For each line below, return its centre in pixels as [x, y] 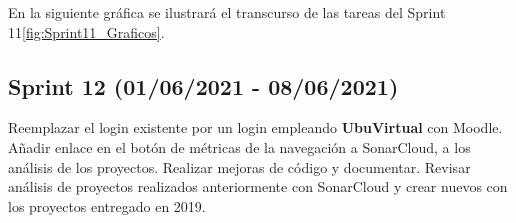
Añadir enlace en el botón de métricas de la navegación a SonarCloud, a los [239, 146]
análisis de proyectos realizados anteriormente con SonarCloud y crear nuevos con [258, 186]
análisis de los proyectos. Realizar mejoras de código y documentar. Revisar [239, 166]
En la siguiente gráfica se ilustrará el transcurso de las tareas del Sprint [227, 12]
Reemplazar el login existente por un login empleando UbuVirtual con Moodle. [255, 127]
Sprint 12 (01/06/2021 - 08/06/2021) [203, 85]
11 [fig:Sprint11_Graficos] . [86, 31]
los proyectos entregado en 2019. [107, 205]
